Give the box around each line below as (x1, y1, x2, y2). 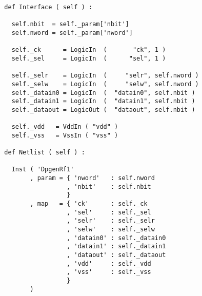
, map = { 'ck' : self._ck (30, 200, 148, 208)
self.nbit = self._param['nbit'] (11, 21, 129, 28)
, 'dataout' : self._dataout (67, 251, 166, 259)
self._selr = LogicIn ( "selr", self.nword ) (11, 72, 199, 80)
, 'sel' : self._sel (67, 208, 151, 216)
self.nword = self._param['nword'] (11, 29, 133, 36)
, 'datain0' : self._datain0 (67, 234, 166, 242)
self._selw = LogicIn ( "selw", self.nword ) (11, 80, 199, 88)
